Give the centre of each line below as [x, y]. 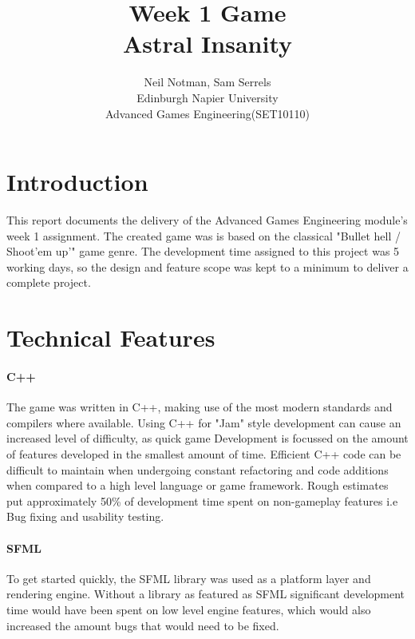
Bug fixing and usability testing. [85, 516]
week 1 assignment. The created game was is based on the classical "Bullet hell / [204, 235]
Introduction [77, 182]
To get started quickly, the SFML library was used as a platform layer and [189, 578]
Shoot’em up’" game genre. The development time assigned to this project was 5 [203, 251]
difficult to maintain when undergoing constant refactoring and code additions [198, 469]
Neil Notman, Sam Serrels [207, 82]
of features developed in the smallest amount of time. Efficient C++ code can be [204, 453]
